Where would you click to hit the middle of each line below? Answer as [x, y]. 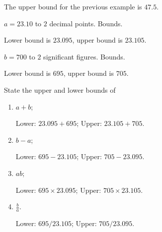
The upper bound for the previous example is [73, 6]
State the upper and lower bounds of [60, 89]
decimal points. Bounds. [86, 23]
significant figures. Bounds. [84, 56]
